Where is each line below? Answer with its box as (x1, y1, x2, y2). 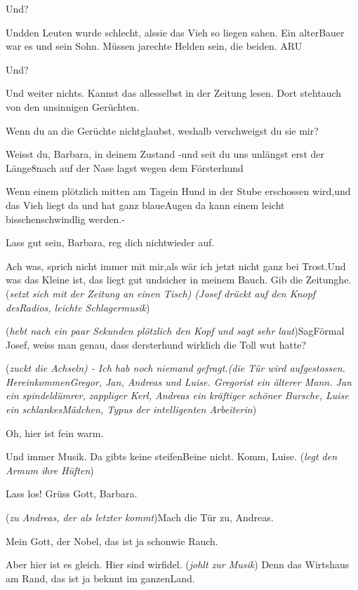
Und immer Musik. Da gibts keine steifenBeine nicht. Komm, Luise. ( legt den (6, 449, 338, 464)
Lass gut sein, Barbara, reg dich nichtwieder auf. (6, 235, 215, 250)
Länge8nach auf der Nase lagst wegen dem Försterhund (6, 160, 244, 175)
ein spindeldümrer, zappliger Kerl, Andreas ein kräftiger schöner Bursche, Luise (6, 388, 349, 403)
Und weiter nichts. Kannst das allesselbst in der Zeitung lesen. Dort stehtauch (6, 86, 342, 100)
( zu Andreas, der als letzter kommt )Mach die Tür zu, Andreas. (6, 510, 274, 525)
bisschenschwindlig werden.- (6, 211, 125, 226)
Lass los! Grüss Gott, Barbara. (6, 486, 138, 501)
